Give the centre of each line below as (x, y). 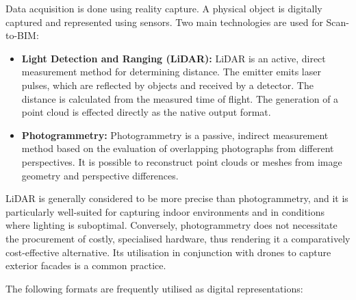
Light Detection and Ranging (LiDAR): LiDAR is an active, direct (174, 58)
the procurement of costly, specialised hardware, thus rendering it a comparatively (178, 238)
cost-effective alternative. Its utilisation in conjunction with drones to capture (168, 252)
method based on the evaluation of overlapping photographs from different (178, 148)
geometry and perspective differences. (100, 175)
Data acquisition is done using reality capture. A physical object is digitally (164, 8)
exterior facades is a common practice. (86, 265)
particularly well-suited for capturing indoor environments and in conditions (165, 211)
